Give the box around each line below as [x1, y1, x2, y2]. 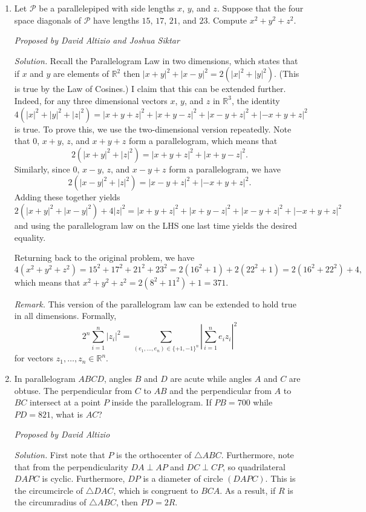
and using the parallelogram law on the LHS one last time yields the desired [14, 218, 297, 231]
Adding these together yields [14, 191, 120, 203]
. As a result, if [220, 484, 276, 496]
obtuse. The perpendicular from [14, 384, 132, 396]
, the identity [231, 94, 280, 107]
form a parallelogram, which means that [128, 134, 278, 147]
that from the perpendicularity [14, 460, 128, 473]
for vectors [14, 352, 54, 364]
